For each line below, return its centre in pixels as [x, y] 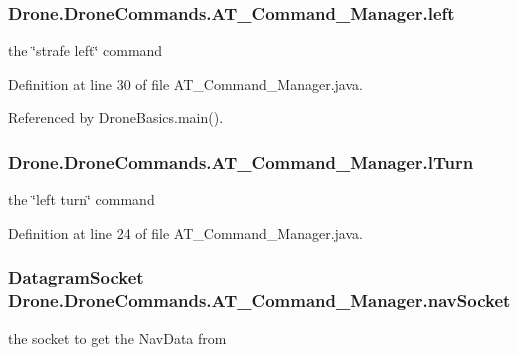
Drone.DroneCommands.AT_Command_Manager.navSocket [259, 300]
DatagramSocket [76, 277]
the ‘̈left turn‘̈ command [81, 199]
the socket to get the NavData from [117, 337]
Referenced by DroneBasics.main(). [116, 117]
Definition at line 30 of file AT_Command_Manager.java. [185, 83]
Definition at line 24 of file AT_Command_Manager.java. [185, 232]
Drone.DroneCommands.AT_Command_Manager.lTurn [241, 161]
